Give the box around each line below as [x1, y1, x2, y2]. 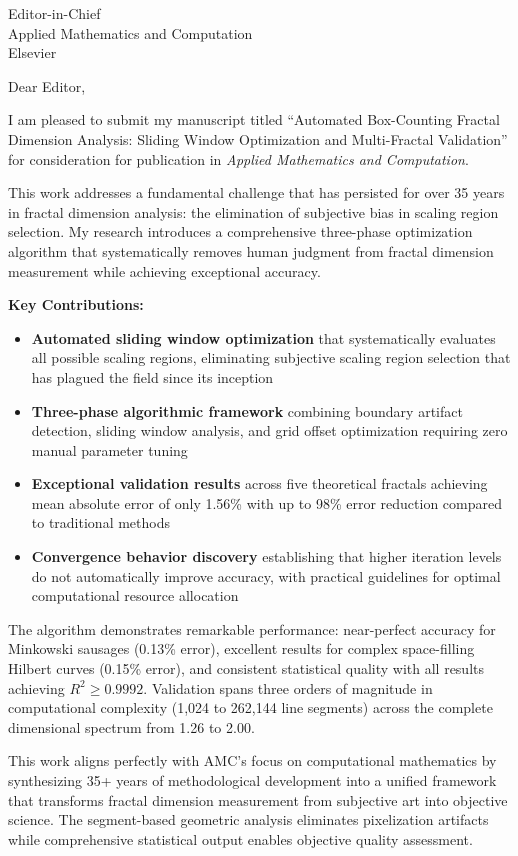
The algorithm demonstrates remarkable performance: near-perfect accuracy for [8, 618, 496, 639]
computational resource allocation [31, 585, 239, 606]
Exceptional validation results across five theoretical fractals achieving [31, 473, 488, 494]
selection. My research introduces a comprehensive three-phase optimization [8, 221, 473, 242]
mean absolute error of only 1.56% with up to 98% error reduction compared [31, 492, 502, 513]
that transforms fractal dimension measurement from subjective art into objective [8, 789, 508, 810]
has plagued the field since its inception [31, 366, 274, 387]
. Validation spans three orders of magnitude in [143, 677, 433, 698]
